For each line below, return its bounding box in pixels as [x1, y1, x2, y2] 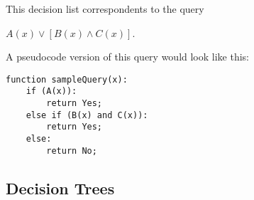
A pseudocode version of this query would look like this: [6, 49, 250, 64]
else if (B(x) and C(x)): [26, 110, 148, 120]
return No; [46, 145, 97, 156]
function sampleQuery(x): [6, 74, 128, 85]
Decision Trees [6, 177, 115, 199]
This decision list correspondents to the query [6, 1, 204, 16]
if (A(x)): [26, 86, 77, 97]
